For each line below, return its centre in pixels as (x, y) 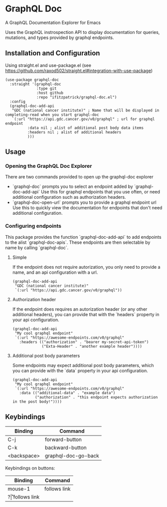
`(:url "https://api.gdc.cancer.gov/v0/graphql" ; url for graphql (83, 119)
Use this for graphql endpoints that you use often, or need (100, 192)
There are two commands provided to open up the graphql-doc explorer (79, 177)
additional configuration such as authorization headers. (69, 197)
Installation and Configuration (53, 53)
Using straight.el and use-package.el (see (48, 65)
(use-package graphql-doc (32, 80)
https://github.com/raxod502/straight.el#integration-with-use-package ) (79, 70)
